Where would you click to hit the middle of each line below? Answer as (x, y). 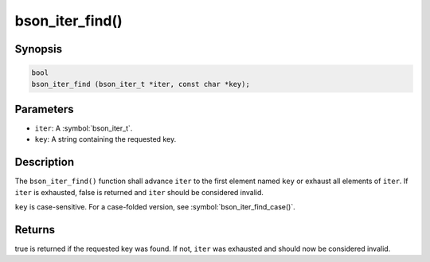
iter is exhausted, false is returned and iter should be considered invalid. (139, 192)
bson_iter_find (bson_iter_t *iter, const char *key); (141, 84)
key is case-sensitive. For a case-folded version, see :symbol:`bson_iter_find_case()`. (155, 207)
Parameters (44, 109)
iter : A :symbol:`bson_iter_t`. (84, 128)
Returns (35, 230)
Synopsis (39, 49)
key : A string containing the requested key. (106, 139)
